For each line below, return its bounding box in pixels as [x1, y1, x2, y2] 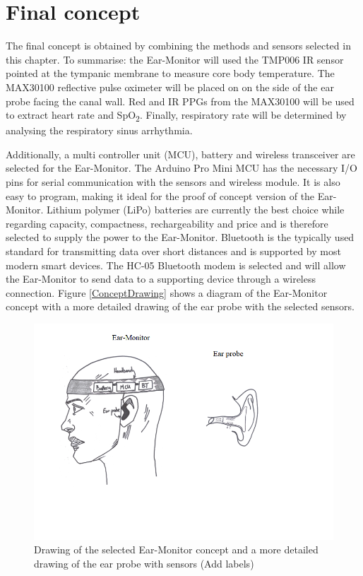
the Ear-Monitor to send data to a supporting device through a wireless [6, 271, 316, 286]
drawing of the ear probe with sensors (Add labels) [34, 556, 254, 570]
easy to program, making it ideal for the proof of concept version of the [6, 188, 315, 203]
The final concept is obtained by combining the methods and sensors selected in [6, 38, 351, 53]
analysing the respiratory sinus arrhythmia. [6, 123, 193, 138]
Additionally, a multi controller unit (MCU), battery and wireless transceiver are [6, 146, 355, 161]
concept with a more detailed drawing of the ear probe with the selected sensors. [6, 299, 355, 314]
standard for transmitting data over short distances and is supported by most [6, 243, 341, 258]
